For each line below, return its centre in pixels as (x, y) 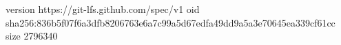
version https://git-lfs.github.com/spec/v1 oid (103, 9)
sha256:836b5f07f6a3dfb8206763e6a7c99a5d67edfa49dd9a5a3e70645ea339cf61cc (170, 22)
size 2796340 (32, 36)
